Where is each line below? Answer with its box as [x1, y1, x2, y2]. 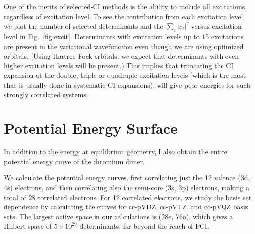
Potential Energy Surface [4, 118, 178, 138]
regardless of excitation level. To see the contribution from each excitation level [4, 11, 243, 21]
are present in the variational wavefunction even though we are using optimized [4, 41, 244, 51]
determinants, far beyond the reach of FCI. [79, 221, 209, 231]
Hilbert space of [4, 221, 52, 231]
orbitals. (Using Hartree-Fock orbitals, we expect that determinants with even [4, 51, 239, 61]
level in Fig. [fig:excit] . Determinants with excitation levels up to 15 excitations [4, 31, 244, 41]
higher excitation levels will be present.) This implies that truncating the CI [4, 60, 234, 70]
